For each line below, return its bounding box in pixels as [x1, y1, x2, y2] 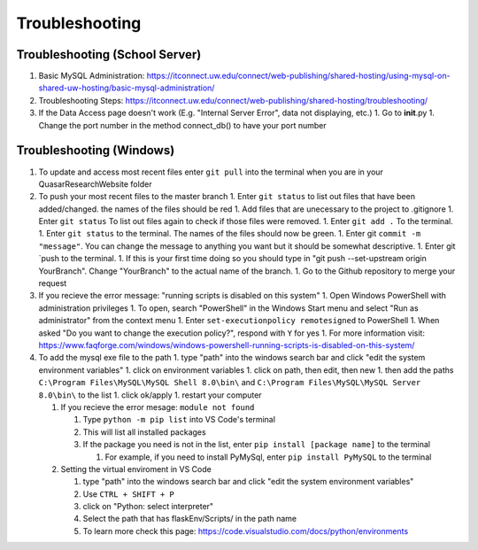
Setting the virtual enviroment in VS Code [60, 463, 212, 474]
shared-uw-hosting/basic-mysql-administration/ [38, 82, 215, 93]
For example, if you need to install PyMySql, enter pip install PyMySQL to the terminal [104, 452, 432, 462]
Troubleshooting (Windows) [16, 143, 175, 159]
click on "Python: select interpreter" [82, 501, 214, 512]
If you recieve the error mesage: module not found [60, 401, 255, 412]
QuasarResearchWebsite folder [38, 178, 152, 190]
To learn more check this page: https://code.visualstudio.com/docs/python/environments [82, 525, 409, 536]
